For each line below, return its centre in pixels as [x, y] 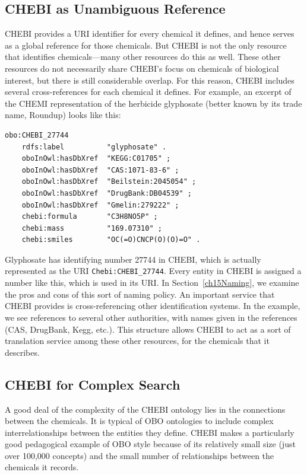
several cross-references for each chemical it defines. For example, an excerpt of [148, 92]
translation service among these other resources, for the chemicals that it [137, 341]
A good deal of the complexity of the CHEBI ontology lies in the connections [145, 409]
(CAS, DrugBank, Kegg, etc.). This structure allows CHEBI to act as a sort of [148, 329]
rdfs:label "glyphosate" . [94, 147]
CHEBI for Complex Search [93, 384]
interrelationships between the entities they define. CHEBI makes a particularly [150, 432]
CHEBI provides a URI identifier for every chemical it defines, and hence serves [150, 34]
